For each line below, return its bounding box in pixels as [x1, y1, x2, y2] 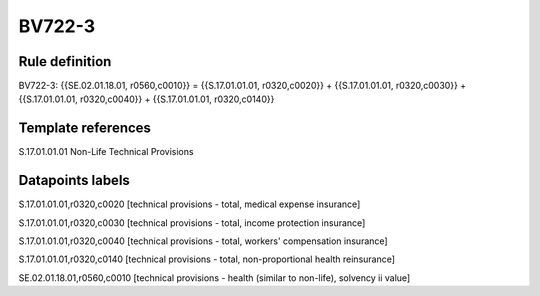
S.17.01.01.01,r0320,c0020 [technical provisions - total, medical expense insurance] [18, 198, 361, 210]
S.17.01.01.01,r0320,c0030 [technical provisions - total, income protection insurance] [18, 216, 366, 229]
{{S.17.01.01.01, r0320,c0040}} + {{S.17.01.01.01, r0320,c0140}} [18, 93, 275, 105]
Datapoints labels [18, 172, 130, 189]
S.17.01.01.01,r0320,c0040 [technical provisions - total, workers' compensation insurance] [18, 235, 389, 247]
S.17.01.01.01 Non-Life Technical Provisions [18, 146, 194, 158]
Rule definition [18, 53, 112, 70]
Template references [18, 120, 152, 137]
